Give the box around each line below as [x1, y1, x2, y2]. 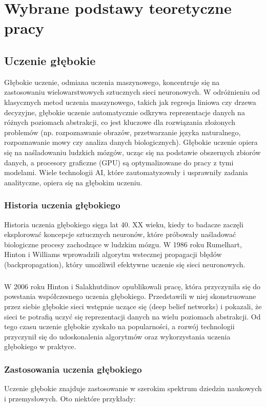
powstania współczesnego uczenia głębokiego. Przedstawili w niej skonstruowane [4, 291, 256, 302]
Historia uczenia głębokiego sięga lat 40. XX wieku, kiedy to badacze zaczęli [4, 219, 243, 229]
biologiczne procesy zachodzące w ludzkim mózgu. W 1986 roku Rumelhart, [4, 239, 242, 249]
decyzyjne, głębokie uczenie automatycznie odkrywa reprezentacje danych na [4, 106, 245, 117]
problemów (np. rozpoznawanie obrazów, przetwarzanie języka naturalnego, [4, 126, 241, 137]
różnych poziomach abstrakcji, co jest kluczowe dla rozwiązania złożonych [4, 117, 235, 127]
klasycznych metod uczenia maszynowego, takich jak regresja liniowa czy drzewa [4, 96, 256, 107]
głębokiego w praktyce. [4, 341, 76, 352]
